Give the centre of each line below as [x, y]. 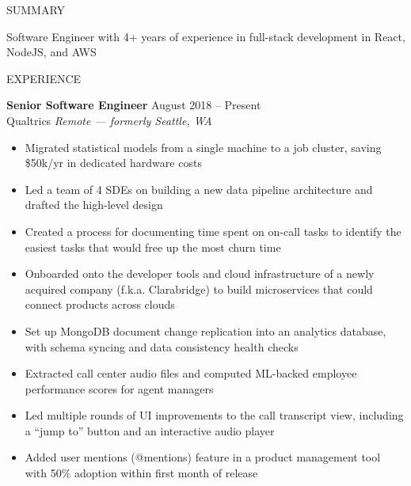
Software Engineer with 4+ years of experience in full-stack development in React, [206, 36]
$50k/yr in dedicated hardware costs [113, 163]
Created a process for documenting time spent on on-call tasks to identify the [213, 231]
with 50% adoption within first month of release [141, 473]
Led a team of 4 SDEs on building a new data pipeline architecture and [199, 189]
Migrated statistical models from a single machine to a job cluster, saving [203, 147]
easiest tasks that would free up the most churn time [153, 247]
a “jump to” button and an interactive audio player [150, 430]
